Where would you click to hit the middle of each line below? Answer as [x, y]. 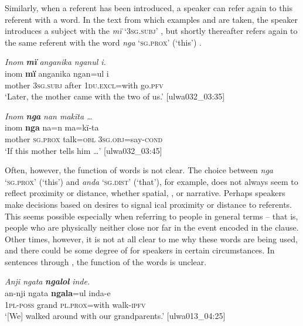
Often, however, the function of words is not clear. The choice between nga [139, 170]
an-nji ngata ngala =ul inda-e [58, 293]
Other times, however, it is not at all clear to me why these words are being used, [151, 239]
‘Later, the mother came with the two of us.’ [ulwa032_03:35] [115, 96]
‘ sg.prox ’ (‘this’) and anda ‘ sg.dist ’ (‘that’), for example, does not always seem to [151, 181]
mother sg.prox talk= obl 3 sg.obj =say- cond [84, 138]
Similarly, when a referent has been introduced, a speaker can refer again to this [149, 8]
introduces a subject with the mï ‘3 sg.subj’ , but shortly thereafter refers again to [151, 31]
